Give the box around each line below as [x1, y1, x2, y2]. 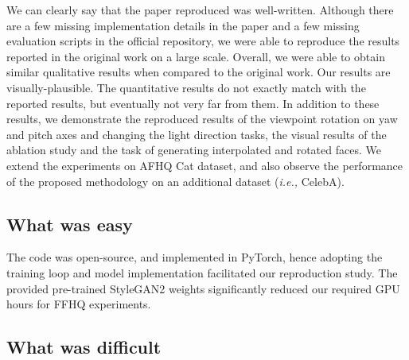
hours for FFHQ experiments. [6, 296, 151, 312]
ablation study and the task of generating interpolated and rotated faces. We [6, 141, 381, 158]
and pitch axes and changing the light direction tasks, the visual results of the [6, 126, 387, 142]
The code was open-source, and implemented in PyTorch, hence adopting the [6, 249, 383, 265]
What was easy [6, 211, 133, 236]
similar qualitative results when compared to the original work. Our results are [6, 64, 391, 80]
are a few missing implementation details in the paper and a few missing [6, 17, 360, 33]
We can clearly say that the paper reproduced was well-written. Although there [6, 2, 394, 17]
